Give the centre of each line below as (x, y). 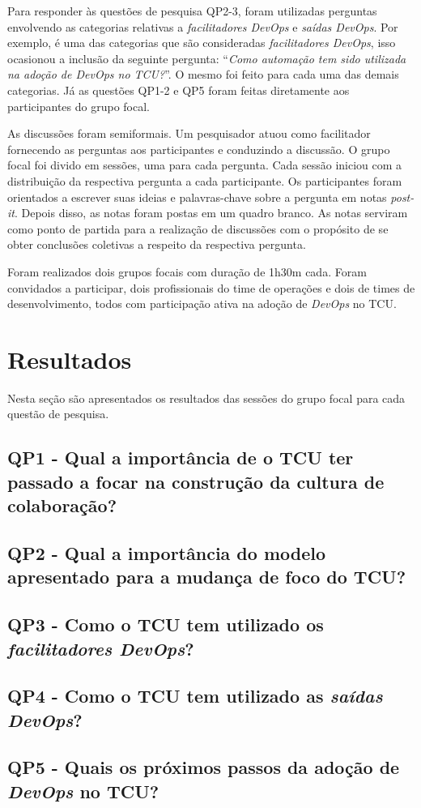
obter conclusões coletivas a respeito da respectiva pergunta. (157, 244)
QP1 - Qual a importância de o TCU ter (181, 457)
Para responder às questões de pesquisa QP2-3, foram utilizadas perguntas (192, 11)
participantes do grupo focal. (79, 106)
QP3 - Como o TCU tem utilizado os (166, 624)
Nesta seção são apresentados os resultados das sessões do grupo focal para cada (206, 398)
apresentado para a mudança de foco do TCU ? (207, 577)
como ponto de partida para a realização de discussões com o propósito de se (198, 228)
